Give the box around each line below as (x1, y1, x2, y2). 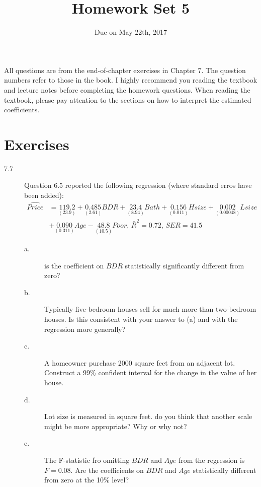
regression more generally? (44, 323, 126, 334)
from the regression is (178, 454, 245, 465)
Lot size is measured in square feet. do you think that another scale (44, 411, 252, 422)
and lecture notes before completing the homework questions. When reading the (4, 84, 250, 95)
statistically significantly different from (125, 260, 244, 270)
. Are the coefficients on (70, 464, 144, 475)
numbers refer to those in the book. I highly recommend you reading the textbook (4, 75, 257, 85)
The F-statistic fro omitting (44, 454, 130, 465)
